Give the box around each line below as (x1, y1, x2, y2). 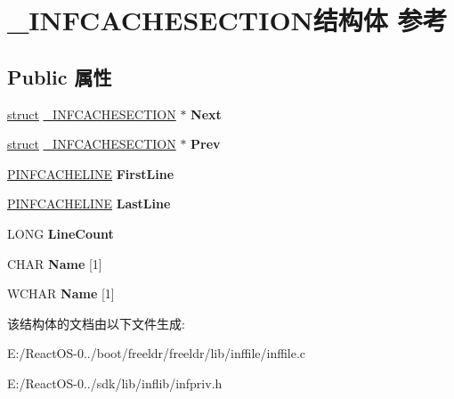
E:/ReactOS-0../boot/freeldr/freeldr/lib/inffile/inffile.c (7, 344, 306, 362)
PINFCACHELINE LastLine (7, 194, 171, 213)
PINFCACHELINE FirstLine (7, 164, 174, 183)
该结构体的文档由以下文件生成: (7, 313, 185, 332)
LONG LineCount (7, 224, 114, 242)
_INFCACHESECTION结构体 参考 (7, 2, 448, 38)
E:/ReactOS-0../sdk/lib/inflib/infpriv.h (7, 373, 223, 392)
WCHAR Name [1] (7, 284, 115, 303)
